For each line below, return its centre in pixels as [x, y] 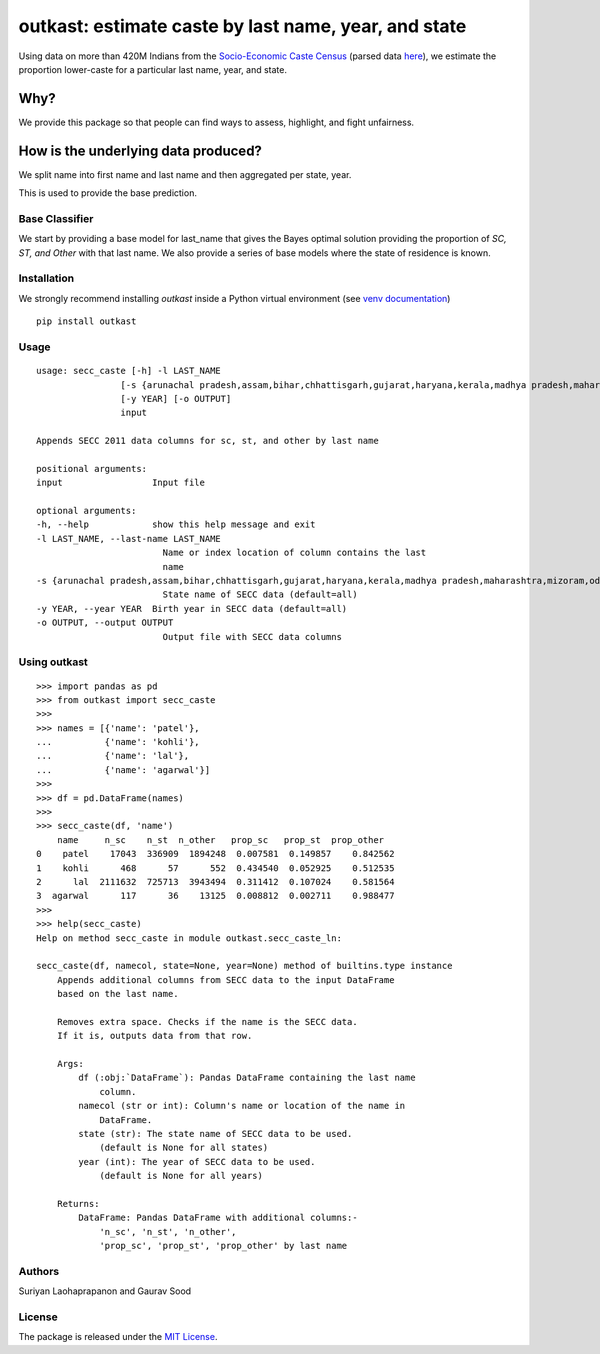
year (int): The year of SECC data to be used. [197, 1161]
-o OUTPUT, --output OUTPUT [105, 623]
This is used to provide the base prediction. [107, 193]
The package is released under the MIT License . [118, 1337]
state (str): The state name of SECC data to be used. [215, 1134]
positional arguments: [92, 468]
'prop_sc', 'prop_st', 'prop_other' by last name [223, 1246]
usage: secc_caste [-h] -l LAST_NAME [129, 371]
